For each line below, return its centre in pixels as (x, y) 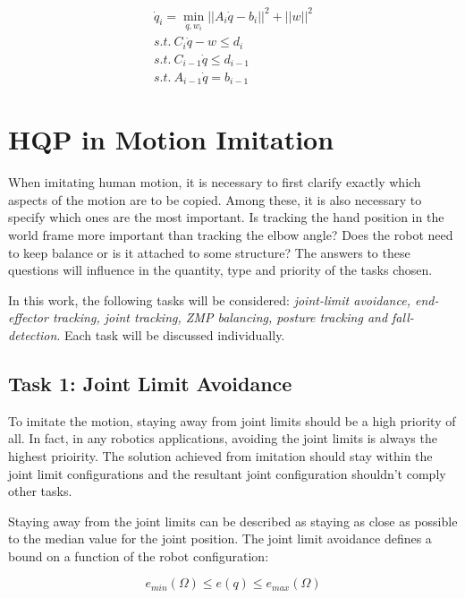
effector (28, 317)
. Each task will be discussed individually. (171, 334)
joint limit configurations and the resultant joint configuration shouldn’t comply (227, 473)
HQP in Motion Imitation (171, 139)
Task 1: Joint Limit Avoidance (150, 383)
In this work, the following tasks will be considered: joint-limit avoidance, (209, 299)
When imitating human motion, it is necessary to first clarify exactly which (215, 182)
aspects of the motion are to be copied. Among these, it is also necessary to (215, 199)
